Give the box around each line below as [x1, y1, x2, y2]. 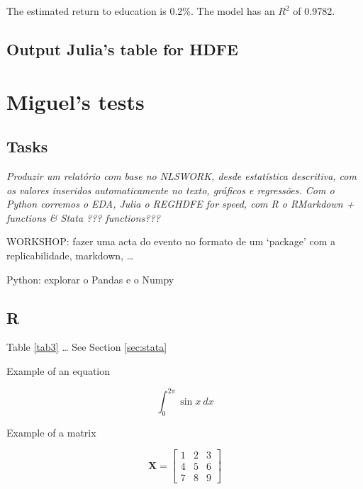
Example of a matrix [6, 425, 96, 439]
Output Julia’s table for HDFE [6, 38, 238, 60]
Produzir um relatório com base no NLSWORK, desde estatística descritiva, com [6, 168, 357, 183]
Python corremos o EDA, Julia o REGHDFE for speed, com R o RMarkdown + [6, 196, 354, 211]
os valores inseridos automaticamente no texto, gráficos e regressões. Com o [6, 182, 335, 197]
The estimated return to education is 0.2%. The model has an [6, 4, 275, 18]
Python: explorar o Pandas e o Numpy [6, 271, 174, 286]
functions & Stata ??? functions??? [6, 210, 160, 225]
